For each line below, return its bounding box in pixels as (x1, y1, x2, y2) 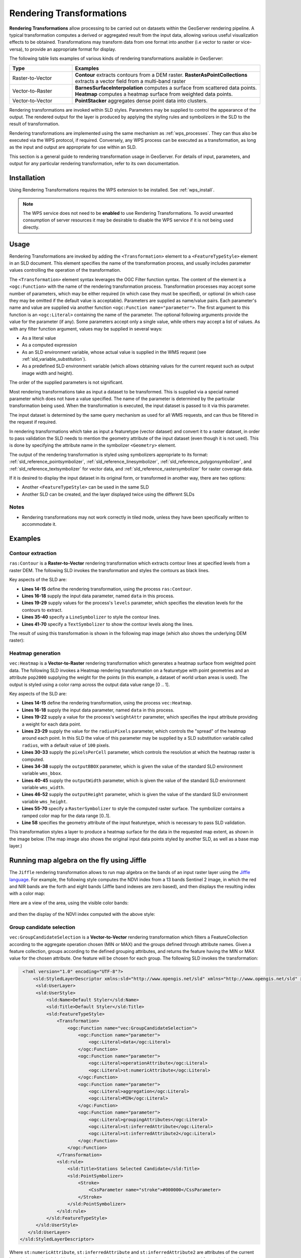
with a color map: (9, 891, 45, 897)
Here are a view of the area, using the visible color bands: (9, 900, 129, 906)
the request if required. (9, 419, 57, 425)
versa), (9, 46, 24, 52)
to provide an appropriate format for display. (25, 46, 116, 52)
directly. (23, 224, 40, 230)
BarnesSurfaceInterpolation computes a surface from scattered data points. (75, 84, 257, 91)
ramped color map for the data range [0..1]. (22, 813, 111, 819)
